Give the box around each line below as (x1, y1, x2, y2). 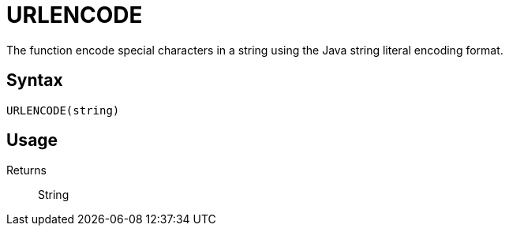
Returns (6, 163, 47, 178)
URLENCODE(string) (6, 103, 120, 117)
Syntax (6, 70, 63, 91)
